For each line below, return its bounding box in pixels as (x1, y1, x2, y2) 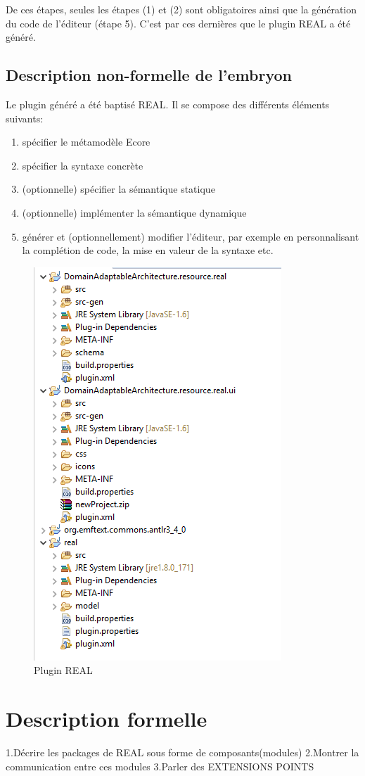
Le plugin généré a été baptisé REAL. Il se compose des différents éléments (6, 96, 330, 111)
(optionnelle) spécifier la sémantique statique (22, 182, 215, 196)
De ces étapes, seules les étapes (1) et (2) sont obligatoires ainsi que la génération (6, 2, 357, 16)
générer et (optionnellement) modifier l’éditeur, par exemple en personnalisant (22, 229, 359, 243)
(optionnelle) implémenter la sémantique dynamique (22, 205, 247, 220)
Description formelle (6, 704, 207, 733)
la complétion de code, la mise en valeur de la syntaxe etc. (22, 243, 274, 257)
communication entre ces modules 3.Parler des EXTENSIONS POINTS (6, 758, 314, 773)
